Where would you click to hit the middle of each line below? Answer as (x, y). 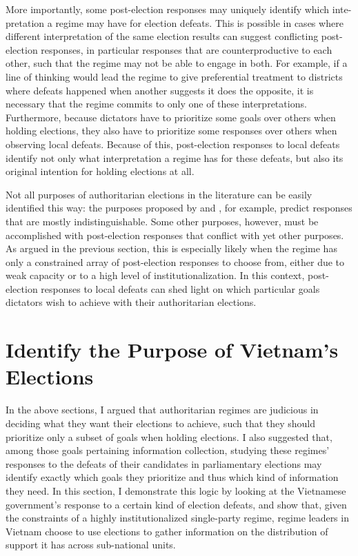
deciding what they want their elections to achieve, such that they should (161, 423)
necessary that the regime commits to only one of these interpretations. (156, 104)
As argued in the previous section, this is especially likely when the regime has (171, 248)
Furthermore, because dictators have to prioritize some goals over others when (171, 117)
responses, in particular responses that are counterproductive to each (187, 49)
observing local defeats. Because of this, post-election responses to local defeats (173, 144)
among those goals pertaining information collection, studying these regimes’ (168, 450)
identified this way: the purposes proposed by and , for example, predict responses (179, 208)
